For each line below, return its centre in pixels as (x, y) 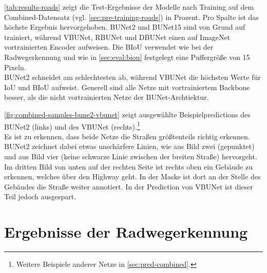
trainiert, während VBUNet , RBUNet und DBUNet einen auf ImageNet (117, 37)
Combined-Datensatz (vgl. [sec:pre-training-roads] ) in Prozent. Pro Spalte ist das (131, 17)
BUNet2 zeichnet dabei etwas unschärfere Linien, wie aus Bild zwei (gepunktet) (129, 146)
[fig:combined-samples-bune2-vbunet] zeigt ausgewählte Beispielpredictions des (127, 114)
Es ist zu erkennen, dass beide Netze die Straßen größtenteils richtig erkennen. (127, 136)
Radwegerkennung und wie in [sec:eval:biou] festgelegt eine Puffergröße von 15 (127, 57)
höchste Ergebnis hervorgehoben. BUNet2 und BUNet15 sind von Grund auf (125, 27)
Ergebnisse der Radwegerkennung (126, 232)
